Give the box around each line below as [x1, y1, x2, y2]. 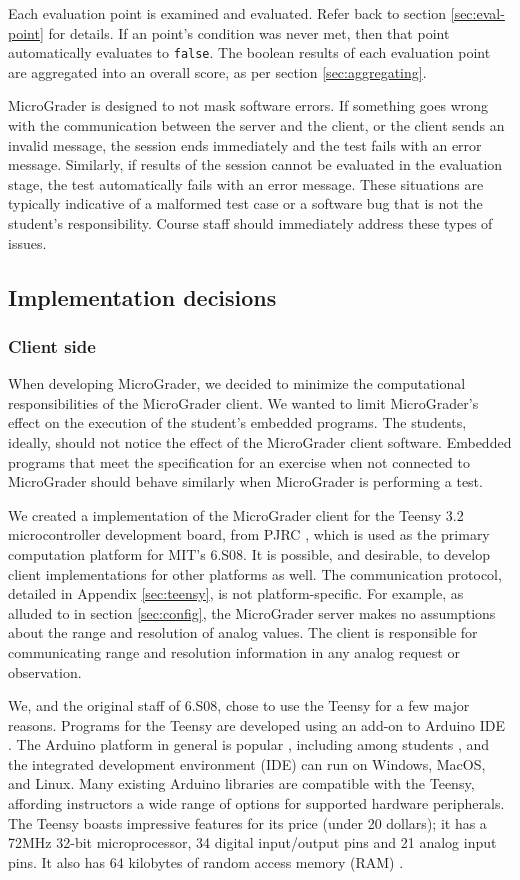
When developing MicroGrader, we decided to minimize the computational [8, 373, 466, 394]
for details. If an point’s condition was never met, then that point [48, 22, 450, 43]
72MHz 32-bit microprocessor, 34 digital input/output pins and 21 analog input [8, 832, 497, 853]
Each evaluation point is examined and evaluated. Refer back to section [8, 3, 447, 23]
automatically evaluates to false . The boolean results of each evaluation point [8, 42, 491, 63]
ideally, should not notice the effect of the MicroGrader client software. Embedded [8, 431, 512, 452]
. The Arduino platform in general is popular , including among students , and [8, 734, 490, 755]
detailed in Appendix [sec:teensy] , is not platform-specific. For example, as [8, 583, 464, 604]
